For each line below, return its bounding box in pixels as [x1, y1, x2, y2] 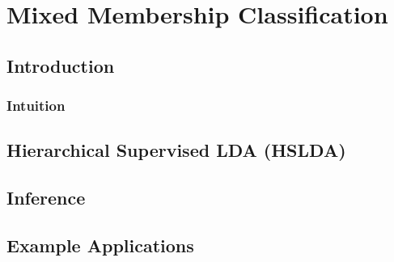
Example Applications [6, 232, 194, 257]
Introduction [6, 53, 115, 78]
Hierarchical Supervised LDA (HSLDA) [6, 137, 346, 163]
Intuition [6, 95, 66, 116]
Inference [6, 185, 86, 210]
